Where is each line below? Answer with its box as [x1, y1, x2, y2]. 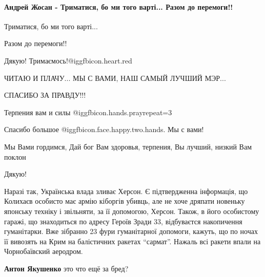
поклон [4, 151, 26, 162]
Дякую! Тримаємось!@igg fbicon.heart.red [4, 55, 132, 66]
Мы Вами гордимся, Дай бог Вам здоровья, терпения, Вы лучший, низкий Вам [4, 141, 252, 152]
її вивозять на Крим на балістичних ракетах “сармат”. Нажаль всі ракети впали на [4, 236, 261, 246]
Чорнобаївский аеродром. [4, 246, 83, 257]
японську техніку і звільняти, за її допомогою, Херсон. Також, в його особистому [4, 205, 259, 216]
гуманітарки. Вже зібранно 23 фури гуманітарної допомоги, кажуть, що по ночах [4, 226, 258, 237]
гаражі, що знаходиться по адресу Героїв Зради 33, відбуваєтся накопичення [4, 216, 242, 226]
